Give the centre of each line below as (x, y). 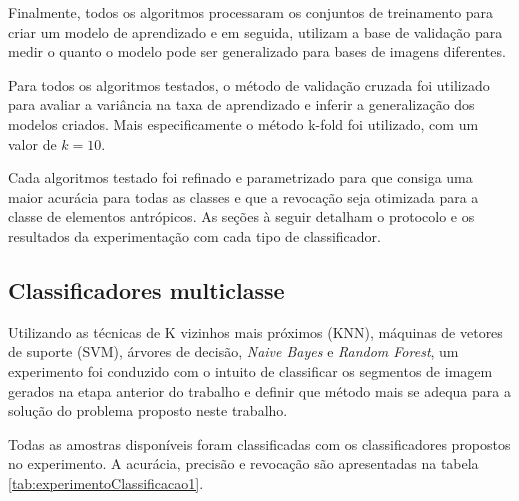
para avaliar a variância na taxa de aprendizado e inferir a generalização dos (241, 104)
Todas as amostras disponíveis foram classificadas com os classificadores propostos (259, 443)
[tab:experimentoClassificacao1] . (106, 482)
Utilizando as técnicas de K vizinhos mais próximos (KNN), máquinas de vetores (255, 331)
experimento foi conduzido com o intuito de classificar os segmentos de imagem (250, 370)
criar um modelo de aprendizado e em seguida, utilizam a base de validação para (255, 31)
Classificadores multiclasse (146, 289)
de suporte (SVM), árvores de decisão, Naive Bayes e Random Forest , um (233, 351)
